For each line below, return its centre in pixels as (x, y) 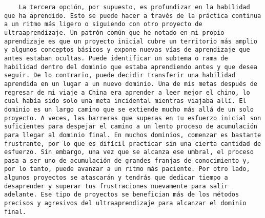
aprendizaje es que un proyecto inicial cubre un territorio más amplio (131, 41)
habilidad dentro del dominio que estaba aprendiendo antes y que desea (131, 67)
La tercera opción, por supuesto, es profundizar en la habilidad (134, 7)
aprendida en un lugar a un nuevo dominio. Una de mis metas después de (131, 84)
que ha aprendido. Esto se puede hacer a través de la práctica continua (133, 16)
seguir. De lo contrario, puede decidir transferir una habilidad (120, 75)
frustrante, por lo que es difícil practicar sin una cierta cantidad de (133, 144)
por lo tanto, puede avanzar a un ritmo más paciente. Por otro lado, (127, 169)
